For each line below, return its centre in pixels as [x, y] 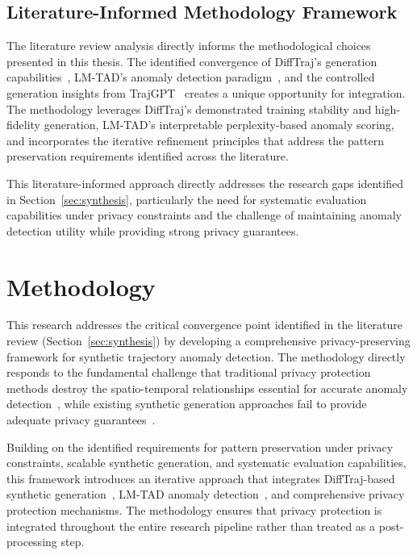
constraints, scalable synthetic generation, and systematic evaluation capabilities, [206, 463]
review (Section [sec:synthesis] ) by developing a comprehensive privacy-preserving [208, 341]
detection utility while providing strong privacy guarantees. [153, 230]
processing [32, 542]
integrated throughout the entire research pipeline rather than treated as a [191, 526]
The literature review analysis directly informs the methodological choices [189, 46]
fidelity [24, 125]
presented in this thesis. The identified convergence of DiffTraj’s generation [192, 61]
